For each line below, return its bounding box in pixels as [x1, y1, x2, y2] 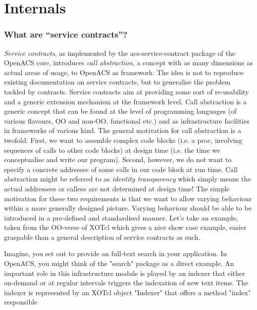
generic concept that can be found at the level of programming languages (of [4, 106, 237, 116]
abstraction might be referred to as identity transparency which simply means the [4, 174, 251, 184]
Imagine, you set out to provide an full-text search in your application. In [4, 248, 227, 259]
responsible [4, 297, 38, 307]
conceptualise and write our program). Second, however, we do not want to [4, 154, 232, 165]
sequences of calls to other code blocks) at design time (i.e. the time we [4, 144, 220, 155]
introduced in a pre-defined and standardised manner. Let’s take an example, [4, 212, 238, 222]
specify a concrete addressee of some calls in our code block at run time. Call [4, 164, 238, 174]
